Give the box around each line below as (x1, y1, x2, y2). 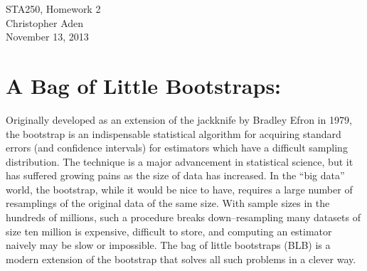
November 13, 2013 (6, 29, 89, 44)
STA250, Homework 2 (6, 1, 101, 16)
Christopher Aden (6, 15, 84, 30)
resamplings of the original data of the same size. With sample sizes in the (6, 196, 330, 211)
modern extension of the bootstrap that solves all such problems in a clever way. (6, 251, 356, 266)
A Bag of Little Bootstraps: (6, 70, 282, 100)
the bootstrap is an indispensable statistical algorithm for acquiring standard (6, 126, 341, 141)
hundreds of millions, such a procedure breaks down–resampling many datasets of (6, 210, 361, 225)
